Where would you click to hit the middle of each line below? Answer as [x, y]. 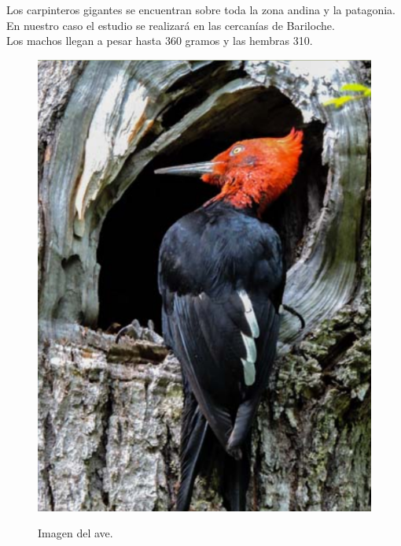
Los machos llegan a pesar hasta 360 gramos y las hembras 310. [160, 41]
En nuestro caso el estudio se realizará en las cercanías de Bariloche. [171, 25]
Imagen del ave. [75, 533]
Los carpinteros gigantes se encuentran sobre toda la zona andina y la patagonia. [201, 9]
